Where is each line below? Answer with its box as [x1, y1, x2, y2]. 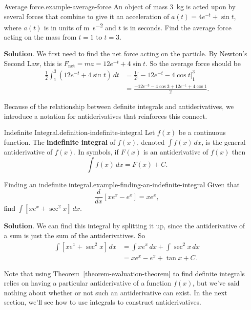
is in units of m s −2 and [44, 21, 116, 32]
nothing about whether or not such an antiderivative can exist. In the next [4, 287, 228, 297]
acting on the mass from [4, 32, 77, 42]
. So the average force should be [145, 58, 241, 68]
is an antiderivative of [143, 147, 209, 157]
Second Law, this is [4, 58, 62, 68]
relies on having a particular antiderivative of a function [4, 278, 171, 288]
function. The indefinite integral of [4, 137, 116, 147]
